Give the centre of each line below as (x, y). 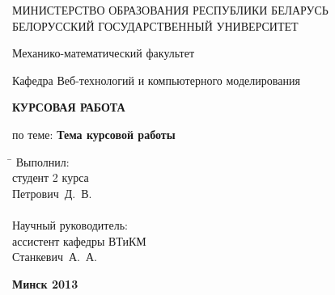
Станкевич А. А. (55, 257)
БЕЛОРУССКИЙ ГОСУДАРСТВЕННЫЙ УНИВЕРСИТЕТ (155, 25)
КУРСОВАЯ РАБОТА (69, 107)
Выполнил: (42, 161)
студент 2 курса (51, 177)
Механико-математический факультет (104, 53)
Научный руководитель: (70, 224)
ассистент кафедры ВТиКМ (79, 240)
